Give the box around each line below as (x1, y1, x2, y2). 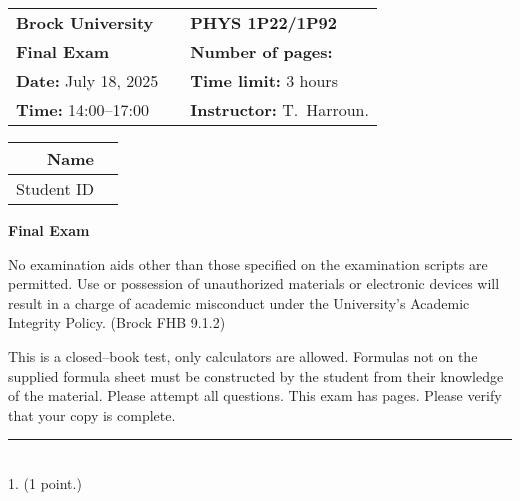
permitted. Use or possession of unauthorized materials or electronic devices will (8, 273, 500, 294)
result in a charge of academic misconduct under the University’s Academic (8, 292, 470, 313)
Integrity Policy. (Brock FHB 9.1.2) (8, 312, 226, 333)
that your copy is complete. (8, 404, 176, 425)
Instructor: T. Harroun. (190, 98, 369, 121)
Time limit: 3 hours (190, 69, 338, 92)
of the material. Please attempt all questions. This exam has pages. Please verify (8, 385, 502, 406)
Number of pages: (190, 40, 333, 63)
